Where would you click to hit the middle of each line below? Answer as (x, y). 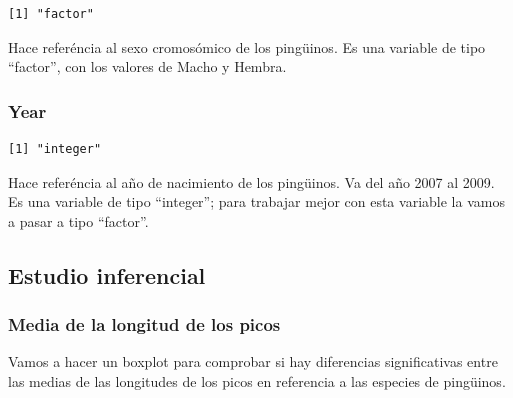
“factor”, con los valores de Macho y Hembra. (147, 66)
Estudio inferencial (107, 274)
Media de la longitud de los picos (144, 324)
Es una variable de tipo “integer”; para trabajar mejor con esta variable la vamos (256, 201)
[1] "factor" (51, 14)
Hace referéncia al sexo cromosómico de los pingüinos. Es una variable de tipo (247, 46)
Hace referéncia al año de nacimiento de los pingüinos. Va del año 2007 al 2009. (251, 181)
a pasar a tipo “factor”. (78, 220)
